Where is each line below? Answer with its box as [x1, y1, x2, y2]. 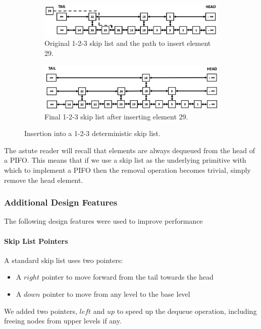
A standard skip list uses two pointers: [4, 254, 123, 265]
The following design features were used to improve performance [4, 216, 203, 226]
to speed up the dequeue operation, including [117, 305, 257, 316]
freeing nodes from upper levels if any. [4, 315, 122, 326]
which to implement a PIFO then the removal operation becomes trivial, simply [4, 165, 251, 175]
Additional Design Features [4, 196, 118, 209]
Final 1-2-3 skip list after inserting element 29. [44, 111, 188, 121]
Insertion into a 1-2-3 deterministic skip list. [24, 128, 161, 139]
